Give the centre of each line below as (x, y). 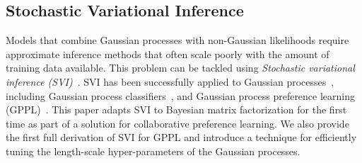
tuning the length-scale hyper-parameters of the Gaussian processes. (153, 151)
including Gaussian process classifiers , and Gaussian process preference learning (181, 95)
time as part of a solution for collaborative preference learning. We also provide (177, 123)
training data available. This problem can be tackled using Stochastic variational (180, 68)
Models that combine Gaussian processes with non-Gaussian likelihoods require (177, 40)
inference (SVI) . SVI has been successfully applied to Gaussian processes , (170, 81)
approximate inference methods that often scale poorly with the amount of (168, 54)
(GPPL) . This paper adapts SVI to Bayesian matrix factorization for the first (176, 109)
